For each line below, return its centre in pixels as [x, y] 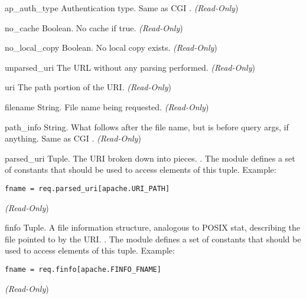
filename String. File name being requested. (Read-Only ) [107, 106]
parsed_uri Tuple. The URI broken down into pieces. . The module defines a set [150, 158]
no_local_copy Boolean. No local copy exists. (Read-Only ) [111, 47]
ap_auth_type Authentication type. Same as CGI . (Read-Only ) [122, 8]
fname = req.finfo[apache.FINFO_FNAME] [83, 269]
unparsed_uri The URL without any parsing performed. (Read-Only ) [130, 67]
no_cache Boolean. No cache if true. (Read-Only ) [94, 27]
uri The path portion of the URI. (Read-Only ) [88, 87]
